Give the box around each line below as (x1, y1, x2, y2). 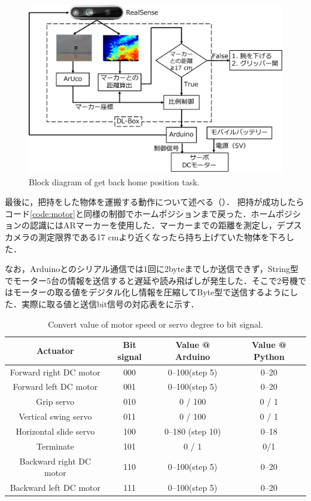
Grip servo (36, 395, 75, 408)
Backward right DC (19, 454, 92, 467)
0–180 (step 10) (164, 424, 221, 437)
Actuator (36, 344, 74, 356)
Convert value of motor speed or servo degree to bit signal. (48, 317, 263, 330)
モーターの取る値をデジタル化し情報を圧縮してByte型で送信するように (13, 286, 290, 298)
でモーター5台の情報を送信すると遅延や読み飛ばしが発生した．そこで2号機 (5, 274, 298, 286)
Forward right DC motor (10, 365, 100, 378)
